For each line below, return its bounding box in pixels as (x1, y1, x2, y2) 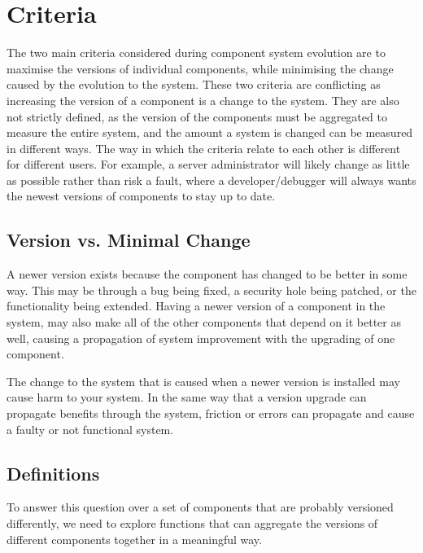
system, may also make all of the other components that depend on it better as (7, 314, 401, 331)
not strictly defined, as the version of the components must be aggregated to (7, 108, 387, 125)
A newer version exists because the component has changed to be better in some (7, 266, 408, 283)
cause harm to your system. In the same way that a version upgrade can (7, 388, 367, 406)
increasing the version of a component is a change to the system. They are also (7, 91, 399, 108)
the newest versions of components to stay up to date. (7, 187, 276, 204)
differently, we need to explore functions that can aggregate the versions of (7, 515, 378, 531)
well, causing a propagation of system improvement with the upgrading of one (7, 329, 395, 346)
